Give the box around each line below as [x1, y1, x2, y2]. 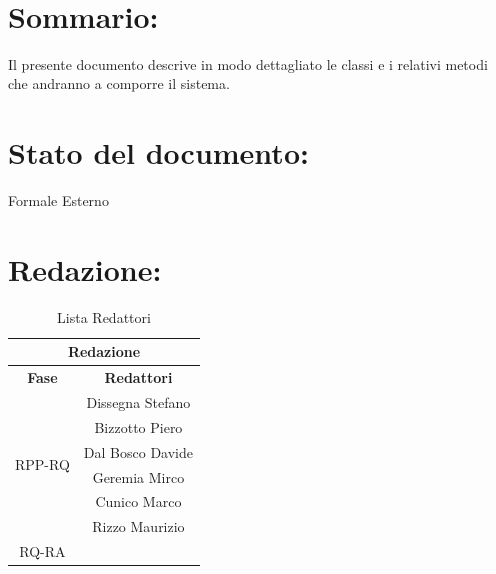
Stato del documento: [8, 132, 309, 173]
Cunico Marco [95, 491, 182, 512]
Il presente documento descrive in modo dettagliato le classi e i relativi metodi [8, 53, 488, 74]
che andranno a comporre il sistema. [8, 73, 230, 94]
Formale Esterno [8, 190, 109, 211]
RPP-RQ [15, 454, 70, 475]
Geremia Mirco [92, 466, 185, 487]
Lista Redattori [57, 306, 151, 327]
